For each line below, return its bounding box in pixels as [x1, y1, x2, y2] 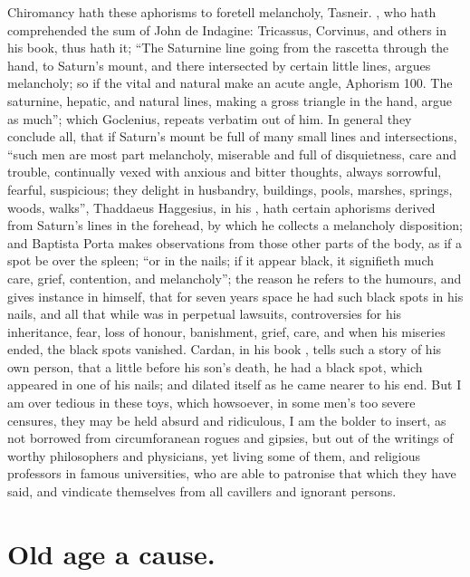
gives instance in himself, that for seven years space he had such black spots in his [7, 286, 464, 305]
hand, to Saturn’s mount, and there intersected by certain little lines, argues [7, 55, 431, 74]
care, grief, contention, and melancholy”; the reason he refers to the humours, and [7, 268, 462, 287]
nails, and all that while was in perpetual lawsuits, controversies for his [7, 304, 402, 323]
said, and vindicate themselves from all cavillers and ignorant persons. [7, 482, 397, 501]
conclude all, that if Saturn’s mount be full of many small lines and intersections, [7, 127, 457, 146]
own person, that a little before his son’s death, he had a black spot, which [7, 357, 423, 376]
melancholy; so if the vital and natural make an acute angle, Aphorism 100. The [7, 73, 453, 92]
